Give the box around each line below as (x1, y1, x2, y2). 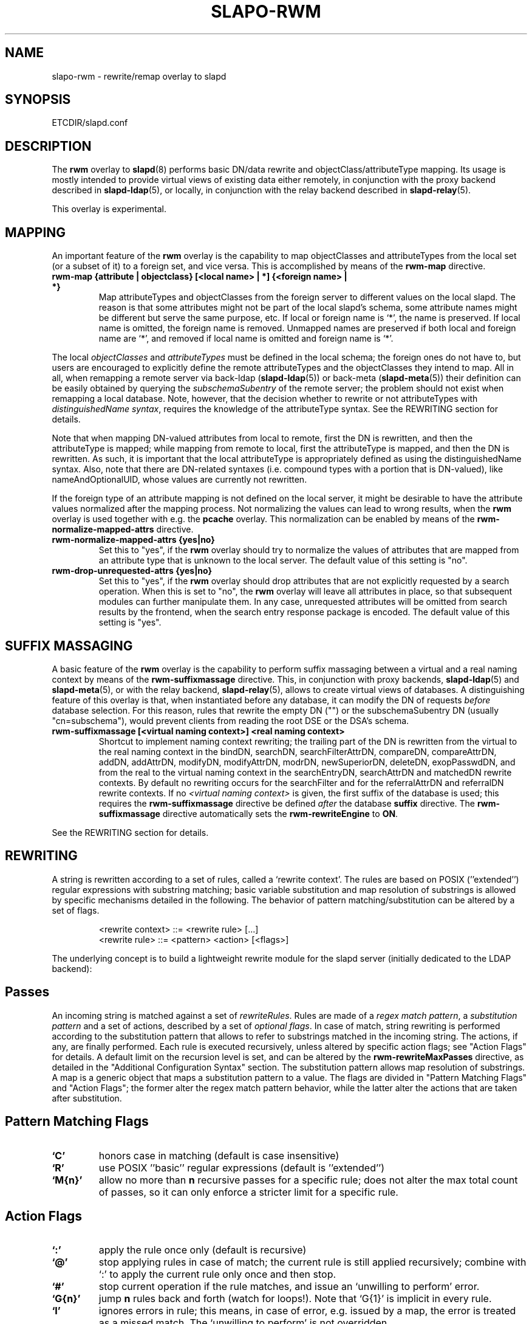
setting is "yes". (98, 617, 162, 628)
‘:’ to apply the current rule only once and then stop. (98, 1268, 336, 1281)
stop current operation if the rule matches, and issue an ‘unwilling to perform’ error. (98, 1280, 480, 1293)
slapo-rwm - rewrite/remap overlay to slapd (52, 71, 227, 81)
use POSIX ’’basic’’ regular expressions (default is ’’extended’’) (98, 1161, 385, 1174)
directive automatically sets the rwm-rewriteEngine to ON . (162, 808, 398, 819)
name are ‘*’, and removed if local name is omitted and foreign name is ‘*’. (98, 333, 394, 344)
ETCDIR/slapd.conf (52, 117, 128, 128)
